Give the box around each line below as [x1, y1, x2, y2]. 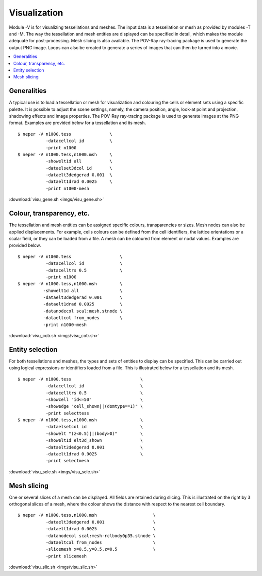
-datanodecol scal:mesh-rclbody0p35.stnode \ [45, 533, 156, 539]
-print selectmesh [45, 458, 90, 464]
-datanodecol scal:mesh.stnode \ [43, 308, 123, 314]
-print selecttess [45, 410, 90, 416]
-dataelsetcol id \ [45, 424, 143, 430]
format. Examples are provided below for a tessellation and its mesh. [9, 120, 146, 126]
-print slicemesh [45, 553, 87, 559]
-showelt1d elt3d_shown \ [45, 438, 143, 443]
